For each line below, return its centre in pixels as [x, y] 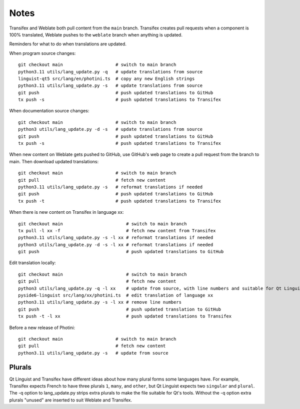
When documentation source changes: [49, 111]
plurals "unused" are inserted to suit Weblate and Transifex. [71, 400]
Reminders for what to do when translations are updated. [68, 44]
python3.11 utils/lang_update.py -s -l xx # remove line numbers [100, 302]
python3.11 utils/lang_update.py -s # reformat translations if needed [110, 187]
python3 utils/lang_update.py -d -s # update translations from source [110, 129]
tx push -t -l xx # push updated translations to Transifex [125, 316]
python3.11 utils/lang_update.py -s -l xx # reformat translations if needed [116, 238]
